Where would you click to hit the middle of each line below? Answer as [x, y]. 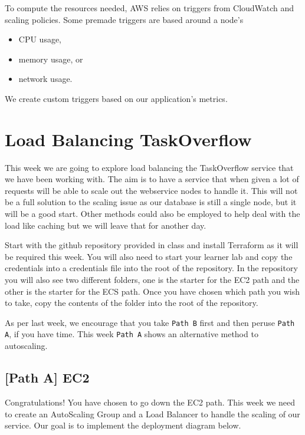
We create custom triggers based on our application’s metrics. [116, 98]
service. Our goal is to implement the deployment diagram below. [123, 425]
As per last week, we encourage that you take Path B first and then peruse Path [150, 322]
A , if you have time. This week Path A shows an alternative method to [132, 334]
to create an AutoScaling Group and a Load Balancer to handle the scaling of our [152, 413]
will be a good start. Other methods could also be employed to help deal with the [152, 214]
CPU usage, [40, 39]
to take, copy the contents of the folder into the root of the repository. [132, 303]
